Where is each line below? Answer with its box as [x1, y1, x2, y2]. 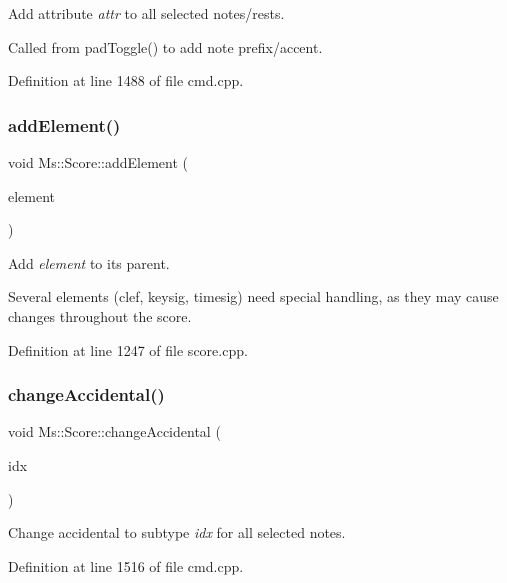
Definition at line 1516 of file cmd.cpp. [8, 555, 244, 576]
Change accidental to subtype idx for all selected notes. [8, 522, 346, 543]
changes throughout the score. [8, 305, 192, 326]
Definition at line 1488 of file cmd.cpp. [8, 70, 244, 91]
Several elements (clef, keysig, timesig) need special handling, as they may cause [8, 286, 499, 307]
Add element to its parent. [8, 252, 170, 273]
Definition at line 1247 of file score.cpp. [8, 339, 248, 360]
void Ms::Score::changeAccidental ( [8, 421, 221, 442]
